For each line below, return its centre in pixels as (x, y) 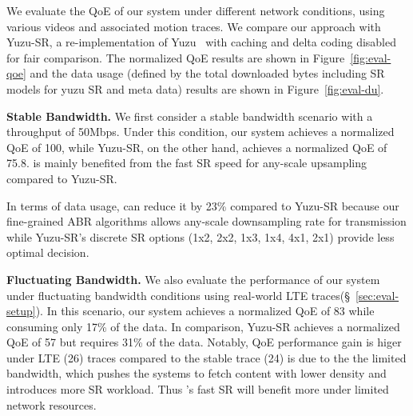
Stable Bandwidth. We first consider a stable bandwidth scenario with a (190, 116)
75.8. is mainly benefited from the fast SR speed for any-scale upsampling (187, 163)
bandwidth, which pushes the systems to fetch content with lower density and (197, 373)
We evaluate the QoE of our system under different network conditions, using (196, 10)
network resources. (52, 404)
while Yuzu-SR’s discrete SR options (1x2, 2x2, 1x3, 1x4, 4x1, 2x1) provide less (201, 236)
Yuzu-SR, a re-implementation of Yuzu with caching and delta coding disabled (202, 42)
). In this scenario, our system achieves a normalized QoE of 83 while (205, 311)
